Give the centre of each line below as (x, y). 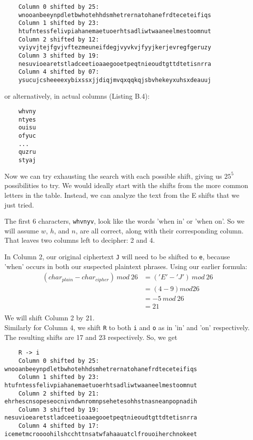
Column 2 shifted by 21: (59, 393)
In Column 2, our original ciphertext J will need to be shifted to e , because (117, 256)
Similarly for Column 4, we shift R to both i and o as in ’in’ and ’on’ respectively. (127, 327)
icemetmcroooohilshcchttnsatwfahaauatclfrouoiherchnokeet (101, 434)
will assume (22, 230)
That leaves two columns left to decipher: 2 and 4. (80, 240)
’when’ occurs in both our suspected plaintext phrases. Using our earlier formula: (126, 266)
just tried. (19, 204)
